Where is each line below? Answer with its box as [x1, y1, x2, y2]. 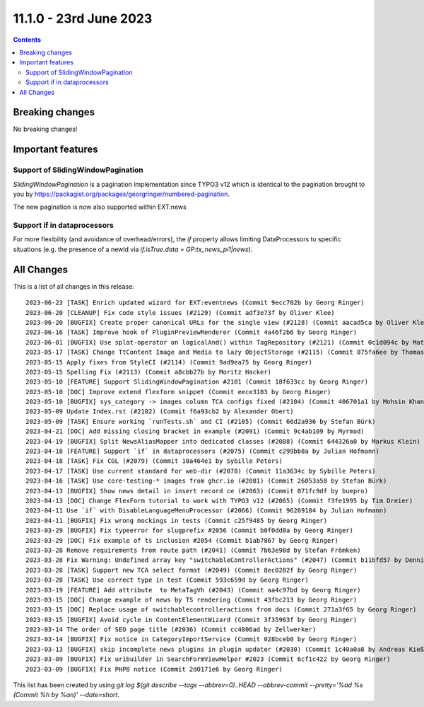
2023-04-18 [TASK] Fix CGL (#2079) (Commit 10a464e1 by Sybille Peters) [25, 457, 283, 465]
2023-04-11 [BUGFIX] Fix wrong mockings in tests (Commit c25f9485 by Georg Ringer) [25, 517, 328, 524]
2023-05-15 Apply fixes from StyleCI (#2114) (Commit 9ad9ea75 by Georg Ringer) [25, 358, 313, 366]
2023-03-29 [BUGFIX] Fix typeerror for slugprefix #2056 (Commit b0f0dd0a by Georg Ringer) [25, 527, 353, 534]
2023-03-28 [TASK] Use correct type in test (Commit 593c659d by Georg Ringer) [25, 576, 309, 584]
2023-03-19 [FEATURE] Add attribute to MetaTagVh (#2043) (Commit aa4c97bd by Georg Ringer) [25, 586, 361, 594]
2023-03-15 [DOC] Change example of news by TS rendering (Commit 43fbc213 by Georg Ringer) [25, 595, 358, 604]
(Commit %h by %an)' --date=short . [13, 691, 120, 699]
